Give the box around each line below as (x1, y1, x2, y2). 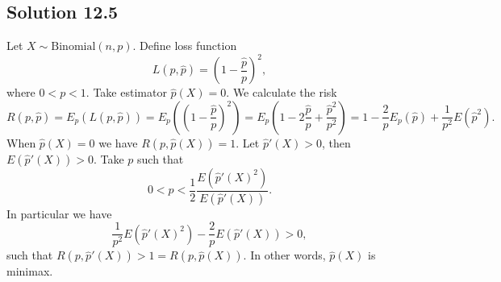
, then (322, 134, 351, 151)
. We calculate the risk (226, 84, 337, 101)
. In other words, (243, 247, 326, 263)
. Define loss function (132, 37, 237, 54)
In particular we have (6, 205, 112, 222)
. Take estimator (86, 84, 167, 101)
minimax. (6, 263, 53, 280)
